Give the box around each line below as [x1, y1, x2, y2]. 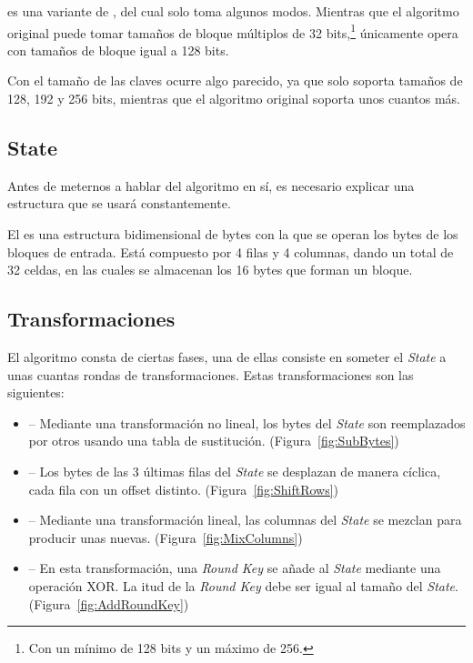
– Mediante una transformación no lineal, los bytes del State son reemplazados [28, 413, 466, 432]
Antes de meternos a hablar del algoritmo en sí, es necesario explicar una [7, 176, 415, 195]
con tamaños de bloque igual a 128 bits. [7, 40, 229, 59]
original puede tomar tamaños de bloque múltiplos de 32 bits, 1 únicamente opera [7, 20, 458, 42]
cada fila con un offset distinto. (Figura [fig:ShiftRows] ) [28, 479, 339, 498]
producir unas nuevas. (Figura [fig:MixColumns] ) [28, 527, 303, 547]
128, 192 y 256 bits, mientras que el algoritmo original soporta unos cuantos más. [7, 89, 460, 108]
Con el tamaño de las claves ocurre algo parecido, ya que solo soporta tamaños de [7, 71, 463, 90]
